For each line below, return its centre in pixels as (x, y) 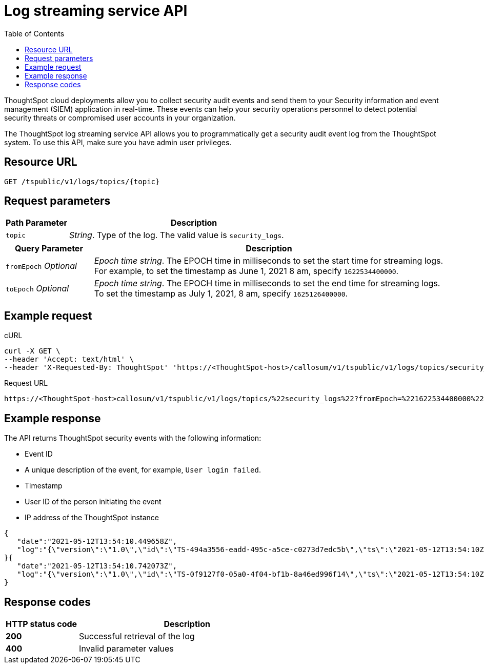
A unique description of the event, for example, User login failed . (143, 470)
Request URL (26, 383)
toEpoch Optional (37, 289)
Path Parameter (37, 223)
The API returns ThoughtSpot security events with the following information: (133, 438)
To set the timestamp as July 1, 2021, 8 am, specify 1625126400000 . (221, 294)
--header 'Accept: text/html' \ (69, 359)
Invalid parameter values (126, 648)
